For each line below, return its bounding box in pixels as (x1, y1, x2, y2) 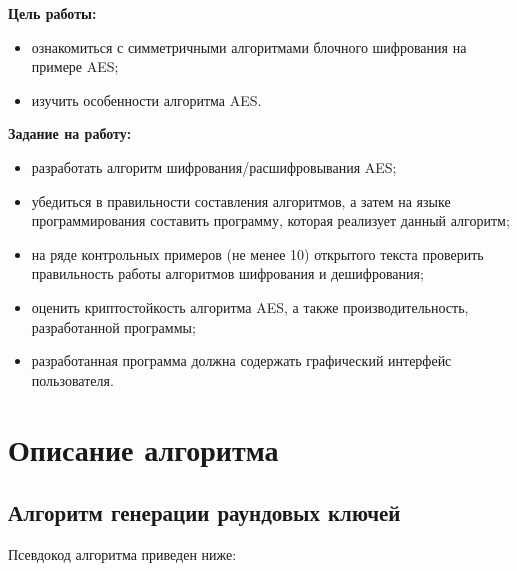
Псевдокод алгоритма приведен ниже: (8, 543, 237, 564)
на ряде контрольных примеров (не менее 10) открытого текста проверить (31, 243, 484, 264)
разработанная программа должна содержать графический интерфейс (31, 350, 452, 371)
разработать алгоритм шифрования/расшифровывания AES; (31, 156, 397, 177)
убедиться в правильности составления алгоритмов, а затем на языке (31, 190, 451, 211)
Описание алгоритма (8, 428, 279, 469)
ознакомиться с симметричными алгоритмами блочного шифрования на (31, 36, 467, 57)
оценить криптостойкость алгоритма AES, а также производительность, (31, 296, 469, 317)
